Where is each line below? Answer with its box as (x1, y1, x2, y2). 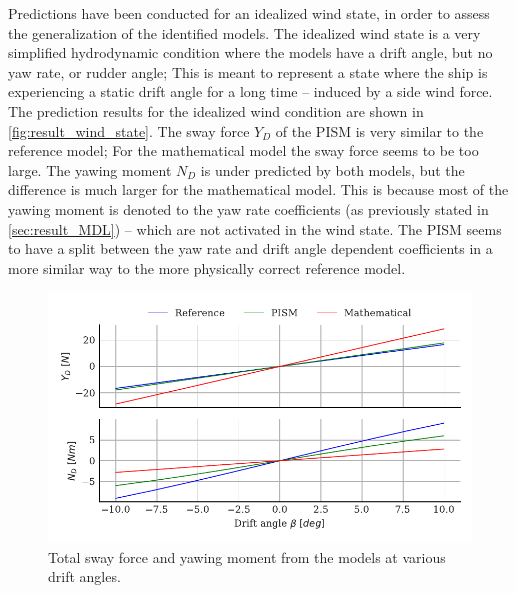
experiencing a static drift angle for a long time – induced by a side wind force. (8, 81, 493, 102)
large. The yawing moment (8, 159, 172, 180)
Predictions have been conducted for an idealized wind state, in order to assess (8, 3, 490, 23)
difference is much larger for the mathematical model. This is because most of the (8, 179, 509, 200)
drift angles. (48, 566, 121, 587)
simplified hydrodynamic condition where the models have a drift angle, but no (8, 42, 493, 63)
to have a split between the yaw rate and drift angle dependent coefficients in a (8, 238, 493, 259)
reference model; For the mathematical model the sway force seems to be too (8, 140, 479, 161)
